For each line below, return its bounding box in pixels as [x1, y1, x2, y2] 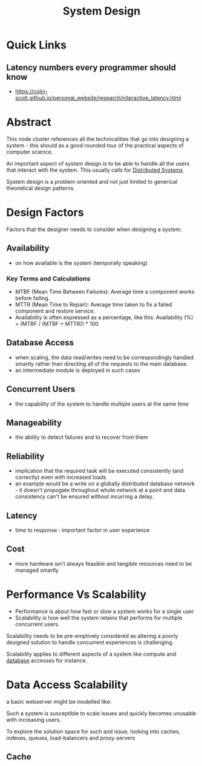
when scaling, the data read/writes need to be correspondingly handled [15, 354, 194, 361]
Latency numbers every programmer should [6, 62, 177, 73]
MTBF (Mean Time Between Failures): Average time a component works [15, 288, 195, 295]
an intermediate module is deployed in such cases [15, 366, 140, 374]
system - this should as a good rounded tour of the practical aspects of [6, 141, 184, 149]
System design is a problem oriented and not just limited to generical [6, 178, 178, 185]
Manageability [6, 418, 62, 427]
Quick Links [6, 38, 67, 52]
